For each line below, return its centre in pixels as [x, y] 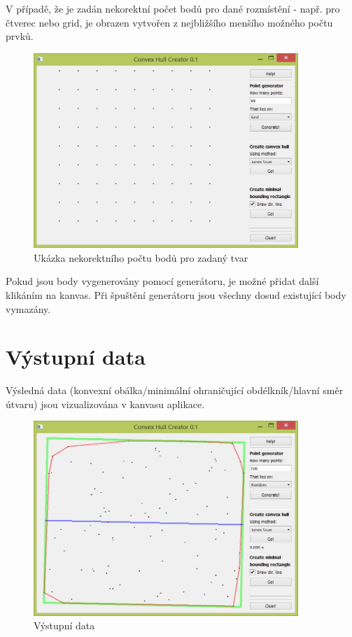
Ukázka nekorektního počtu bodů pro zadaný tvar [141, 257]
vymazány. [28, 308]
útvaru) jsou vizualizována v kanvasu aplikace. [105, 404]
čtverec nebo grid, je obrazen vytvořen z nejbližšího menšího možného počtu [169, 22]
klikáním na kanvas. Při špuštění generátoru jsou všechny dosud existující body [176, 294]
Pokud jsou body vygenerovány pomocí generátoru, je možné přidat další [162, 281]
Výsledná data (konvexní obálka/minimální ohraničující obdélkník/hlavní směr [175, 390]
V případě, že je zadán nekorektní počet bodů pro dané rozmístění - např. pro [173, 8]
